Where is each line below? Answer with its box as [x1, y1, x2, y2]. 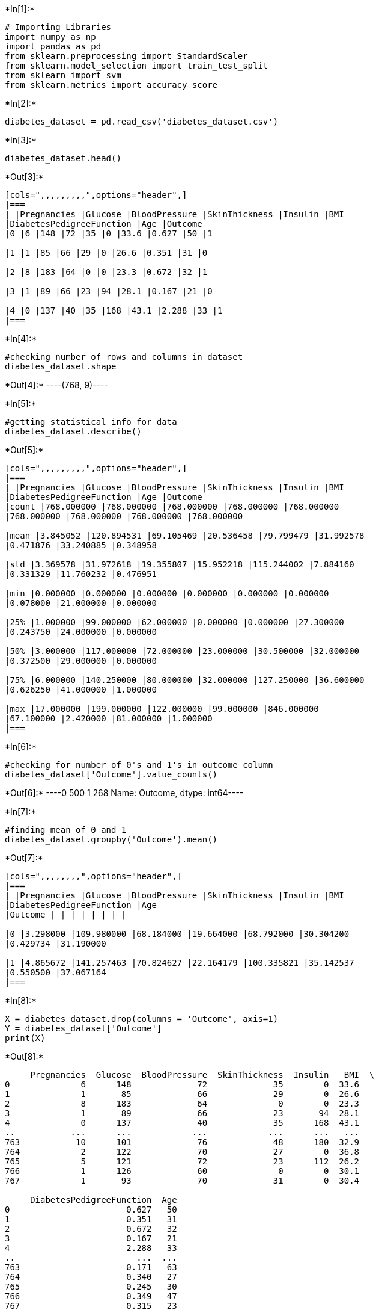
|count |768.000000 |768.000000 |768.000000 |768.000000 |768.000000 [5, 502, 339, 511]
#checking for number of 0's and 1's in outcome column [5, 760, 273, 770]
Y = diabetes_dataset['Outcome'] [5, 1024, 162, 1033]
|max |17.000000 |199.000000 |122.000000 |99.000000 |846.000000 [5, 704, 319, 714]
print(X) [5, 1033, 46, 1043]
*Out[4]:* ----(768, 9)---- [5, 380, 108, 390]
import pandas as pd [5, 42, 102, 51]
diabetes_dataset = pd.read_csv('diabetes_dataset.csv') [5, 117, 279, 126]
